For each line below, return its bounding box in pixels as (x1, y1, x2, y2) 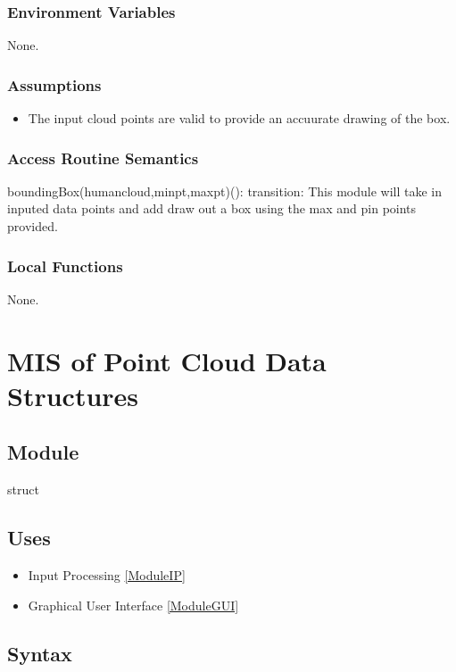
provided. (7, 217, 58, 236)
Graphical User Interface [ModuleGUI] (28, 595, 239, 614)
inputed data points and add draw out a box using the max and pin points (7, 199, 417, 218)
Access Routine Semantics (7, 146, 199, 169)
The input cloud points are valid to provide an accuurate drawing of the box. (28, 109, 451, 128)
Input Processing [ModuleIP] (28, 566, 186, 584)
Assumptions (7, 73, 102, 95)
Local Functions (7, 254, 123, 277)
